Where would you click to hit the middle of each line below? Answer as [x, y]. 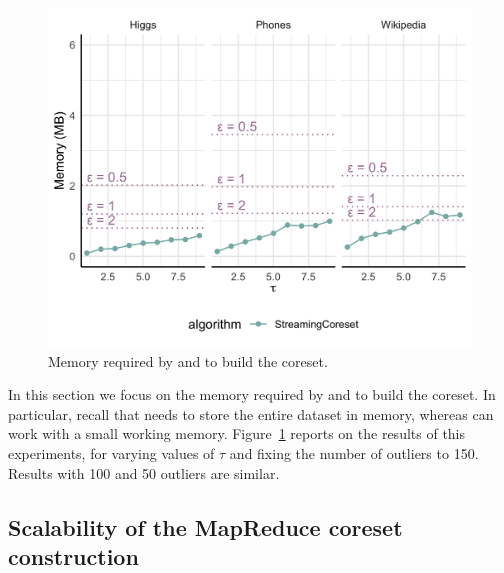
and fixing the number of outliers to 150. [354, 453]
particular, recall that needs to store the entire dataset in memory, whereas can [251, 413]
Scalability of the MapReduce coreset [205, 526]
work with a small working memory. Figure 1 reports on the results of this [237, 433]
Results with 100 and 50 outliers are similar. [144, 472]
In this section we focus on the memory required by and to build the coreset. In [252, 394]
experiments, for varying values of [111, 453]
